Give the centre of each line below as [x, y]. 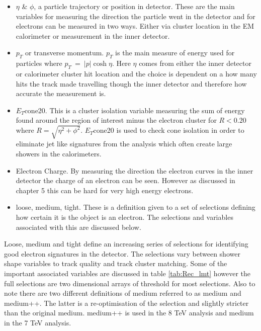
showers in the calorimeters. [59, 154]
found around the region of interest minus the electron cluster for [116, 120]
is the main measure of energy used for [175, 53]
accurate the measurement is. [61, 93]
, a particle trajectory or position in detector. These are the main [134, 6]
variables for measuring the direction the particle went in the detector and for [136, 16]
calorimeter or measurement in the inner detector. [93, 35]
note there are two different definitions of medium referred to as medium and [123, 293]
